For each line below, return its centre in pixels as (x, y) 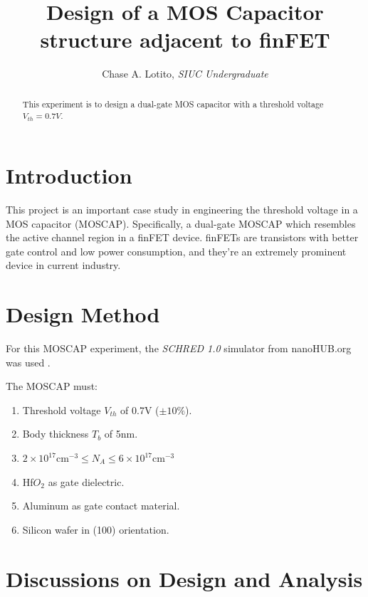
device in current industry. (63, 265)
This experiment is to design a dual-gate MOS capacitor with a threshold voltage (173, 104)
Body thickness (56, 434)
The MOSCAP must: (52, 386)
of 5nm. (121, 434)
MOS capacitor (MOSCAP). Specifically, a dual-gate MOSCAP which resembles (181, 223)
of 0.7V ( (140, 410)
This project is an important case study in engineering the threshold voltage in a (182, 209)
